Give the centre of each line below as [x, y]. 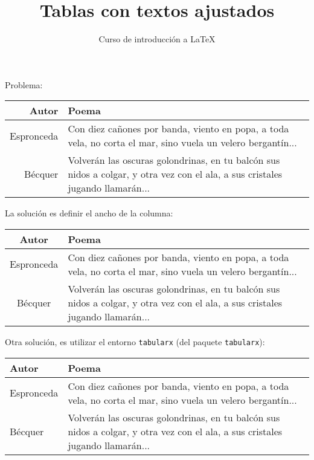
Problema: [24, 84]
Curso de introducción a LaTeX [157, 39]
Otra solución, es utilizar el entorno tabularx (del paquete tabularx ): [135, 341]
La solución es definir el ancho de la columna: [89, 213]
